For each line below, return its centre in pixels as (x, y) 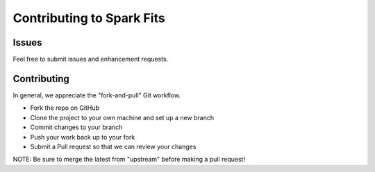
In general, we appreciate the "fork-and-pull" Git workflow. (97, 95)
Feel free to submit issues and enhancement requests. (91, 59)
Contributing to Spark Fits (89, 18)
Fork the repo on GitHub (65, 108)
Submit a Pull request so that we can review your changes (113, 146)
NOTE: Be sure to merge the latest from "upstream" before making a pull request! (129, 160)
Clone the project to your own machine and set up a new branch (122, 117)
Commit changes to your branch (76, 127)
